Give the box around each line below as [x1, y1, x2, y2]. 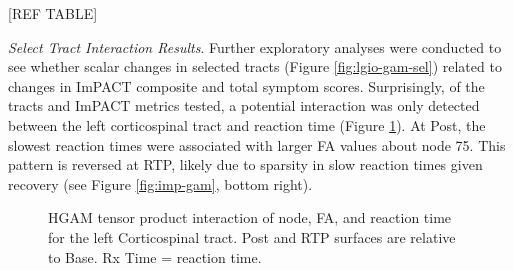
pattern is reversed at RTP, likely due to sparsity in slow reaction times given [8, 154, 483, 175]
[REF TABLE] [8, 3, 98, 23]
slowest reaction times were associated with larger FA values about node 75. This [8, 134, 506, 155]
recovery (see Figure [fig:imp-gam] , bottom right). [8, 173, 313, 194]
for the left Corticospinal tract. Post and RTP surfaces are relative [48, 226, 456, 247]
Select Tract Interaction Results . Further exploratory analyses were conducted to [8, 36, 502, 57]
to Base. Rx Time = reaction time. [48, 246, 262, 267]
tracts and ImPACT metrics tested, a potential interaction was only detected [8, 95, 480, 116]
